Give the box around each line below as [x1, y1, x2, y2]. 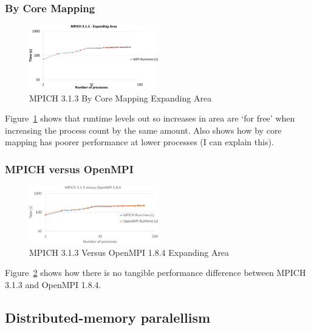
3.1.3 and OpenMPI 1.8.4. [5, 278, 101, 290]
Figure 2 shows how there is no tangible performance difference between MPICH [5, 266, 306, 279]
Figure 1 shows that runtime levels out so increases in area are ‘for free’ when [5, 112, 295, 125]
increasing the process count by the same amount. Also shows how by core [5, 123, 282, 136]
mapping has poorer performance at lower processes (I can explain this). [5, 136, 274, 148]
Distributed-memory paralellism [5, 308, 211, 326]
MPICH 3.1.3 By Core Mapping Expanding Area [29, 91, 212, 104]
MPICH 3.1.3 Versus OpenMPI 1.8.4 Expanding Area [29, 246, 230, 258]
